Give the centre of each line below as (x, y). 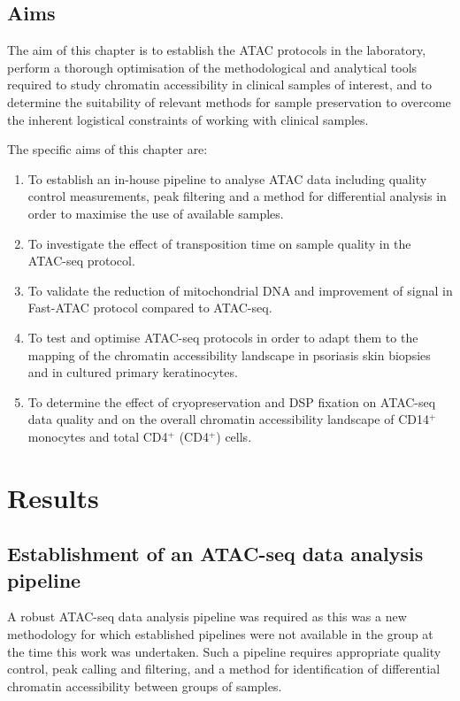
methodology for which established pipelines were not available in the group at (220, 634)
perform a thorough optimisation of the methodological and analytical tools (212, 67)
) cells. (234, 436)
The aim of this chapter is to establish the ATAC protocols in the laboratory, (217, 50)
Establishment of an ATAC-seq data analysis (215, 554)
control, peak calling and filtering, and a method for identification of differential (224, 669)
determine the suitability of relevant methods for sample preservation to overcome (229, 101)
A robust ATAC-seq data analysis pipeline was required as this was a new (207, 616)
